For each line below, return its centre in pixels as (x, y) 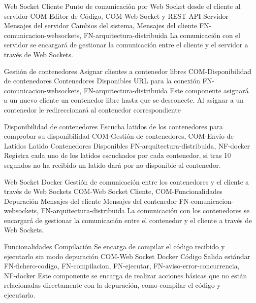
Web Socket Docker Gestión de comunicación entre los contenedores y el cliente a (127, 181)
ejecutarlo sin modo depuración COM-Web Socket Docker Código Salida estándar (127, 256)
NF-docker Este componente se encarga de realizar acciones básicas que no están (126, 275)
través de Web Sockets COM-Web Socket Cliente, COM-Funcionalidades (113, 191)
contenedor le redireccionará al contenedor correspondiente (92, 109)
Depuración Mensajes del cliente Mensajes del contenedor (90, 201)
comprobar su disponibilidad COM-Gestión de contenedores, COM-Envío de (119, 136)
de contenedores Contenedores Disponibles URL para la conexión (102, 81)
